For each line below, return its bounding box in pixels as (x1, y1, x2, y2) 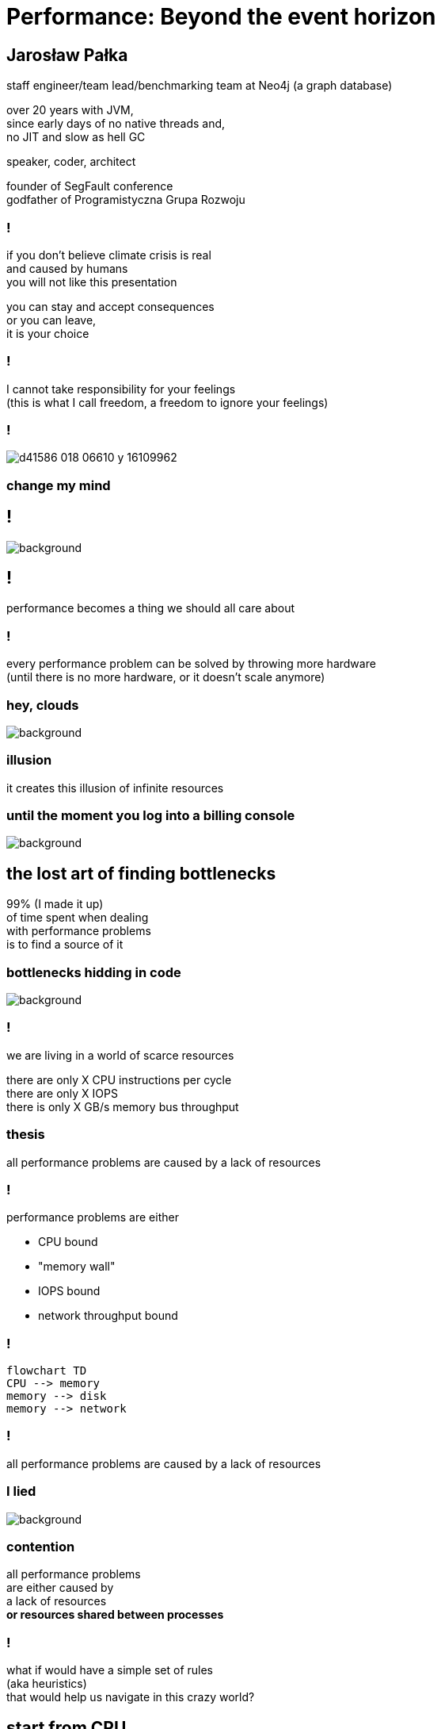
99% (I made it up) (6, 897, 104, 911)
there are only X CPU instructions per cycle (6, 1072, 232, 1087)
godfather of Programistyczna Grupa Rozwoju (6, 193, 245, 207)
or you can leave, (6, 312, 97, 327)
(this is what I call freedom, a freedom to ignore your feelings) (6, 395, 329, 409)
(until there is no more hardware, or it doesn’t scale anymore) (6, 670, 325, 684)
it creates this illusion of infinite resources (6, 780, 224, 795)
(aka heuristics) (6, 1677, 87, 1691)
